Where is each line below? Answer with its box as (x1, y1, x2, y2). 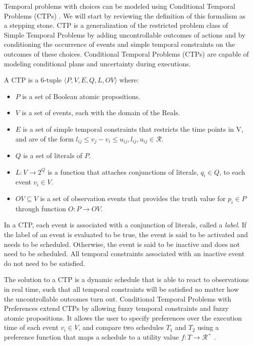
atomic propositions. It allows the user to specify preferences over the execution (4, 312, 242, 323)
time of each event (4, 322, 59, 332)
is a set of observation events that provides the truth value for (40, 193, 226, 203)
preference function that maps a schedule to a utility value (4, 331, 179, 342)
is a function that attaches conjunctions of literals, (47, 166, 199, 177)
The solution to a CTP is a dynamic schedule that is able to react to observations (4, 274, 249, 284)
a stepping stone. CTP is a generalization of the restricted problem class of (4, 20, 228, 30)
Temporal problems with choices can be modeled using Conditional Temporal (4, 1, 235, 11)
